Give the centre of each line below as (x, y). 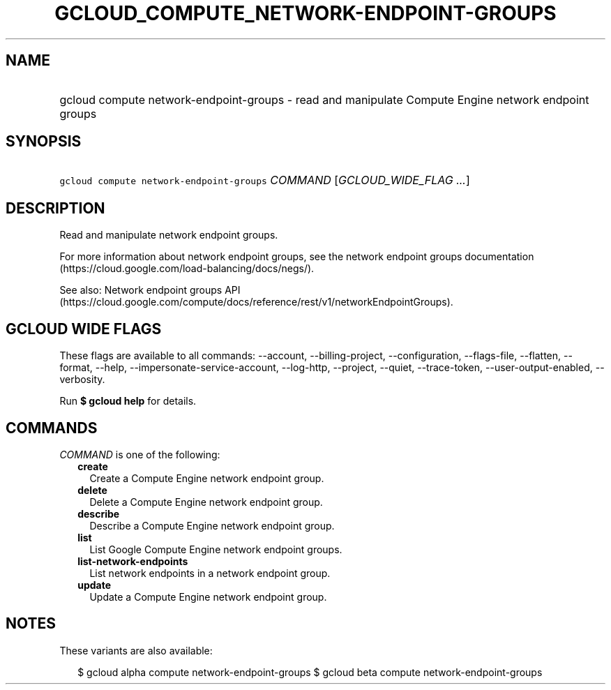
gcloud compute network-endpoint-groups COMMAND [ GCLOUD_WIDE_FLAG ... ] (265, 180)
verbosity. (82, 380)
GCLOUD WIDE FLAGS (84, 329)
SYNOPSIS (44, 142)
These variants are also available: (136, 650)
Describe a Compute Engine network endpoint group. (212, 525)
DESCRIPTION (55, 208)
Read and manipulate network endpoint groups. (169, 235)
